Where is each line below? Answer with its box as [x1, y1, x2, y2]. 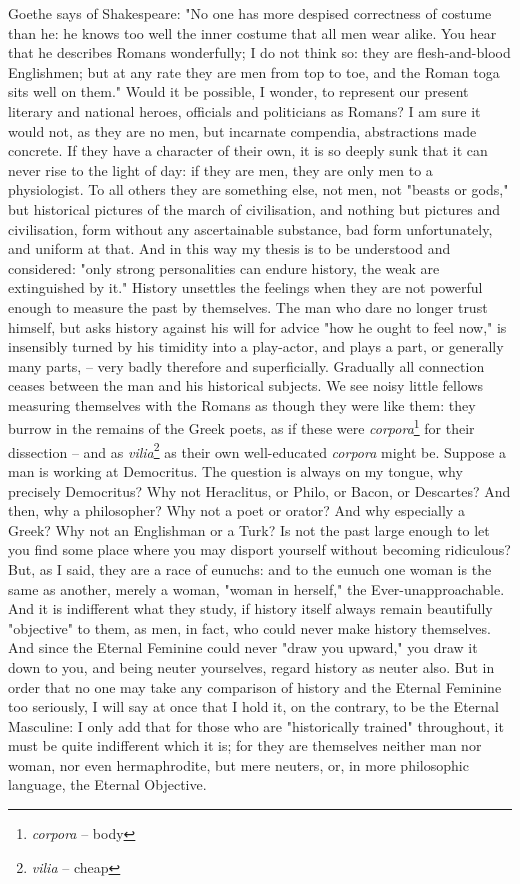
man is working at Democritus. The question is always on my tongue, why [8, 460, 463, 481]
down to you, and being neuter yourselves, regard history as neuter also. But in [8, 656, 495, 677]
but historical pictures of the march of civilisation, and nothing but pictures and [8, 198, 501, 219]
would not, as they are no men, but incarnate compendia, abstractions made [8, 120, 477, 141]
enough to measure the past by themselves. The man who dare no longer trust [8, 296, 488, 317]
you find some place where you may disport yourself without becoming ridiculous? [8, 539, 511, 560]
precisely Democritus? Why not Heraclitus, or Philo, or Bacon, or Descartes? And [8, 480, 511, 501]
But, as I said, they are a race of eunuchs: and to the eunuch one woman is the [8, 558, 492, 579]
